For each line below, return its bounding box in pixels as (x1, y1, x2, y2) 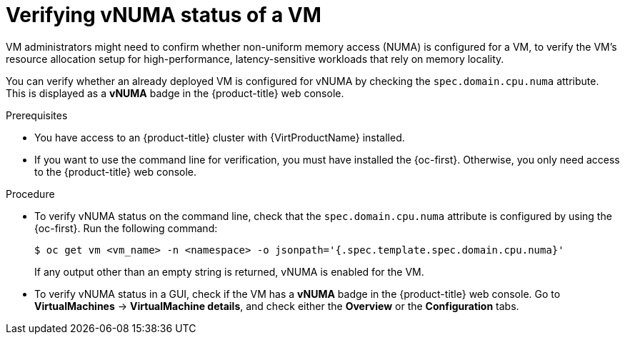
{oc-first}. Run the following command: (34, 221, 218, 234)
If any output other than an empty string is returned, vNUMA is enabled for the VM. (34, 265, 424, 278)
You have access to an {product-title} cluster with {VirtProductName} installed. (34, 131, 405, 144)
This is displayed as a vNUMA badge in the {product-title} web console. (6, 86, 344, 99)
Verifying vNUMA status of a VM (6, 3, 321, 27)
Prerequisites (6, 109, 68, 121)
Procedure (6, 187, 55, 200)
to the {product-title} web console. (34, 165, 197, 178)
